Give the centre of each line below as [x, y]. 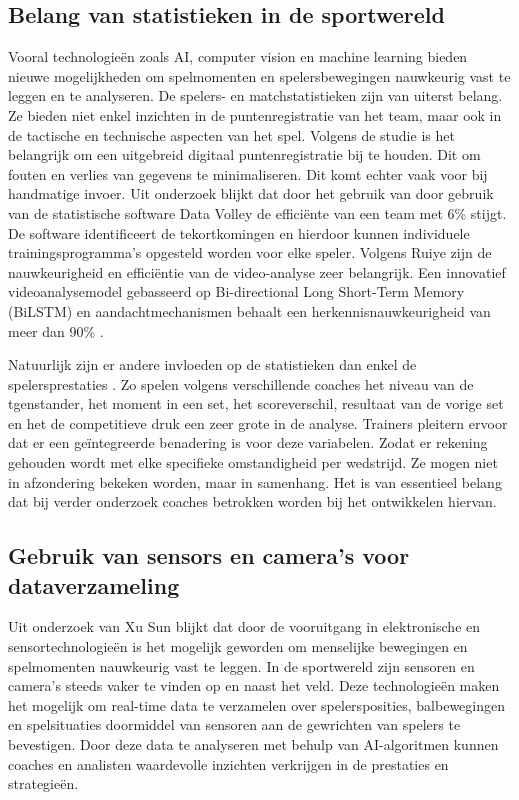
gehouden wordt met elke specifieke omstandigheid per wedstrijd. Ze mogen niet [253, 462]
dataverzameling [94, 584]
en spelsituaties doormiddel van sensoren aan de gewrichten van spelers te [234, 724]
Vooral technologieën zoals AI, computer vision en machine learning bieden [238, 56]
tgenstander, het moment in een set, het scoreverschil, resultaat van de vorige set [256, 403]
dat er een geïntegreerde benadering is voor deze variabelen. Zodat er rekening [248, 442]
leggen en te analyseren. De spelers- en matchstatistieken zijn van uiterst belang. [255, 95]
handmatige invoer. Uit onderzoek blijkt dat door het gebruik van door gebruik [251, 193]
